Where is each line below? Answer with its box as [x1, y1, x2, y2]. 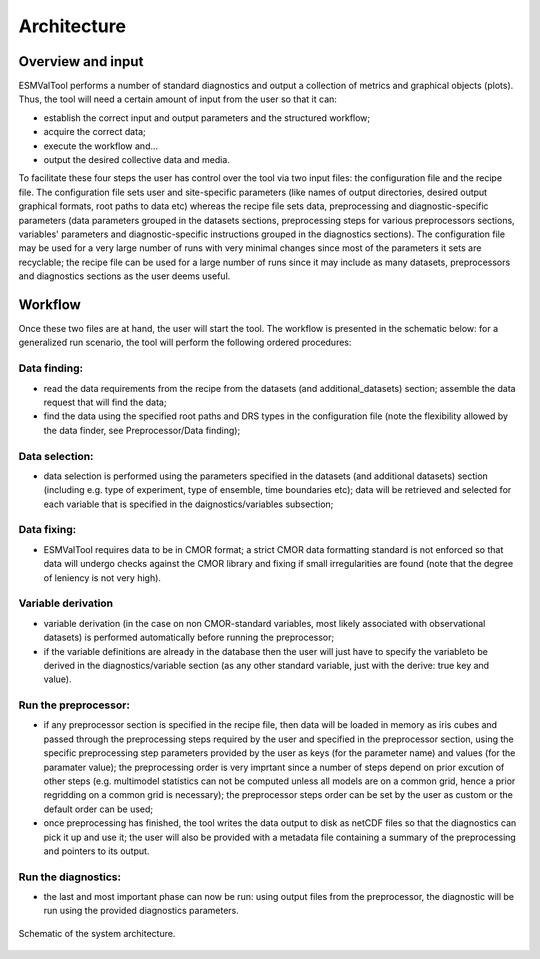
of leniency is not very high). [43, 571, 162, 584]
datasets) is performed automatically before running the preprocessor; [43, 631, 335, 644]
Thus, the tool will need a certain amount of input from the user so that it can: [18, 93, 337, 105]
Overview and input [18, 53, 144, 70]
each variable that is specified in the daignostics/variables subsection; [43, 498, 334, 510]
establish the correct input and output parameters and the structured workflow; [43, 111, 371, 124]
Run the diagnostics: [18, 870, 122, 884]
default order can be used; [43, 803, 154, 815]
